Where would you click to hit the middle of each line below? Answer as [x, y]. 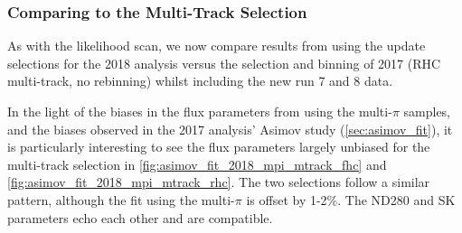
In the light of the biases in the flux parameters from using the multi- [200, 111]
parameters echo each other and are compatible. [140, 217]
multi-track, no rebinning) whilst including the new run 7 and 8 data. [200, 81]
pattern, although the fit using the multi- [121, 199]
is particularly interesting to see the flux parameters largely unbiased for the [219, 147]
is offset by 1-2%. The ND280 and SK [351, 199]
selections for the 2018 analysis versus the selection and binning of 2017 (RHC [224, 63]
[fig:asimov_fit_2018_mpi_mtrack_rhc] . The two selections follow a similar [219, 182]
